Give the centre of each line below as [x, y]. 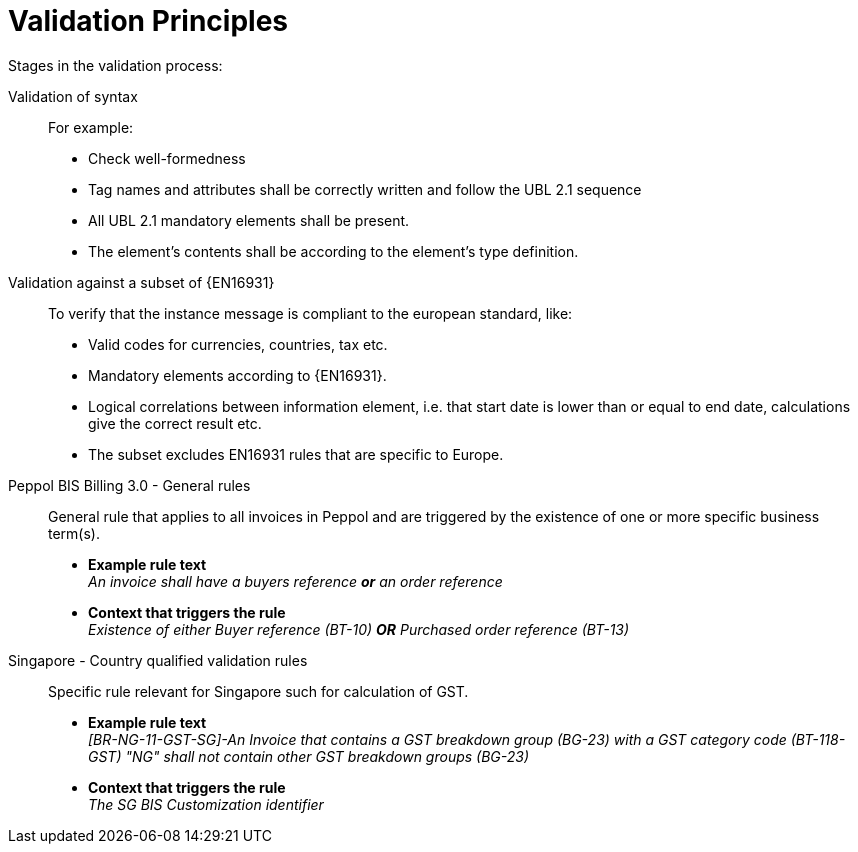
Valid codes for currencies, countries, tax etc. [238, 344]
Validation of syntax [73, 96]
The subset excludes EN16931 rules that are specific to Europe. [296, 454]
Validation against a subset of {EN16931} [141, 282]
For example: [91, 127]
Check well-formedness [167, 158]
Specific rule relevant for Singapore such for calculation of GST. [258, 691]
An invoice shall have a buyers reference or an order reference [295, 581]
